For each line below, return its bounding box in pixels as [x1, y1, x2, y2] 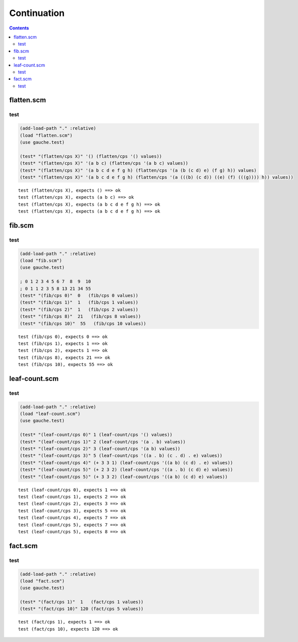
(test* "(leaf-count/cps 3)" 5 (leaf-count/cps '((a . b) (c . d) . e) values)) [19, 453, 223, 459]
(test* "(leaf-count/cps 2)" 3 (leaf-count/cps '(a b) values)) [19, 446, 181, 452]
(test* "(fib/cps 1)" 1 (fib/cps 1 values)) [19, 300, 138, 306]
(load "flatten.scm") [19, 132, 73, 138]
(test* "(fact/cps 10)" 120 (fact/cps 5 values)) [19, 606, 144, 612]
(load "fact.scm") [19, 578, 65, 584]
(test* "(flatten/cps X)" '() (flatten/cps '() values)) [19, 153, 162, 159]
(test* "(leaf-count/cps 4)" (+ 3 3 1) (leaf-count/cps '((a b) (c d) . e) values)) [19, 460, 233, 465]
